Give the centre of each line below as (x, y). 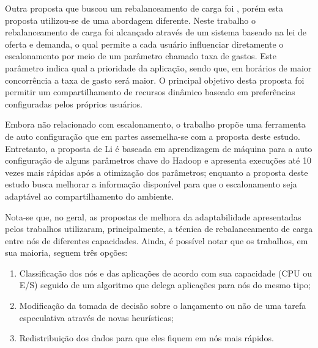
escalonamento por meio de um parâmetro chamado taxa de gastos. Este (141, 56)
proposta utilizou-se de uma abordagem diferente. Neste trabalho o (130, 20)
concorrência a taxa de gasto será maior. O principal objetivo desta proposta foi (155, 80)
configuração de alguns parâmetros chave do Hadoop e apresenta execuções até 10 (158, 160)
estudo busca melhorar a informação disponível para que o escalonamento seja (151, 184)
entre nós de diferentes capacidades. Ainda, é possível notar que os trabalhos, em (157, 240)
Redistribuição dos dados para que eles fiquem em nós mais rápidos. (146, 338)
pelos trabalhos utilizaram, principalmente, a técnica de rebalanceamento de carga (159, 229)
